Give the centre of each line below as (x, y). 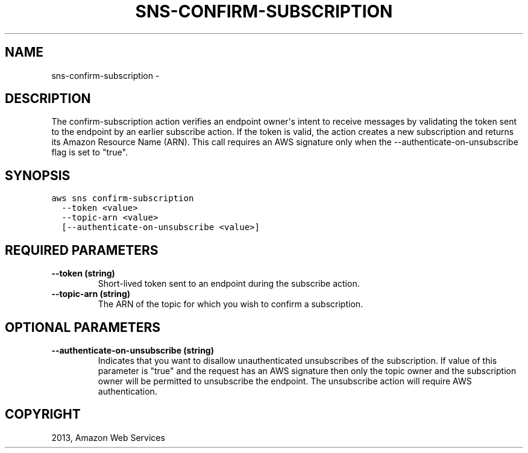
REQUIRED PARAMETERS (82, 250)
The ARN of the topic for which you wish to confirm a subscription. (231, 304)
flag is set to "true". (90, 152)
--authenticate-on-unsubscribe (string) (133, 350)
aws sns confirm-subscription (123, 198)
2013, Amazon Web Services (108, 437)
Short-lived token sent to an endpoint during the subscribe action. (229, 284)
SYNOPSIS (38, 175)
